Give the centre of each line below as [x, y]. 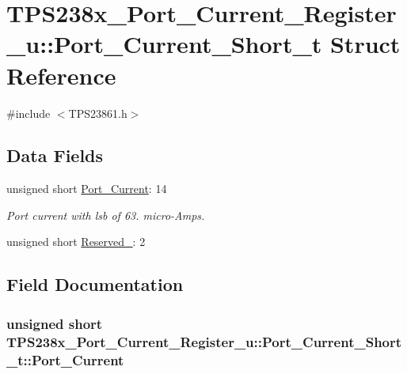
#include [29, 113]
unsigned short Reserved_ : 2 [76, 242]
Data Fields [55, 155]
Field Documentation [95, 284]
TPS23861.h [98, 113]
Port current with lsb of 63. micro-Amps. [106, 215]
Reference [61, 75]
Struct [365, 44]
